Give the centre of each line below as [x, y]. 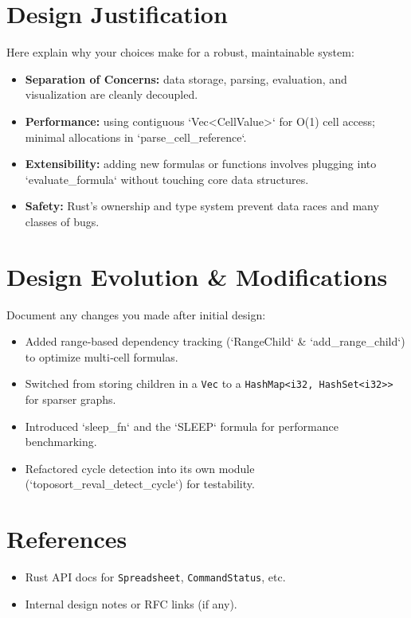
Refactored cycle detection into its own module [140, 468]
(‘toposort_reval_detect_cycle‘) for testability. [140, 484]
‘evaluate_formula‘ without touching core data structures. [167, 179]
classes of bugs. [62, 221]
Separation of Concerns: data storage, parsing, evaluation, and [186, 78]
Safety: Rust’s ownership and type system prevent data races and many [202, 206]
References [67, 539]
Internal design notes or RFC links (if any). [131, 603]
